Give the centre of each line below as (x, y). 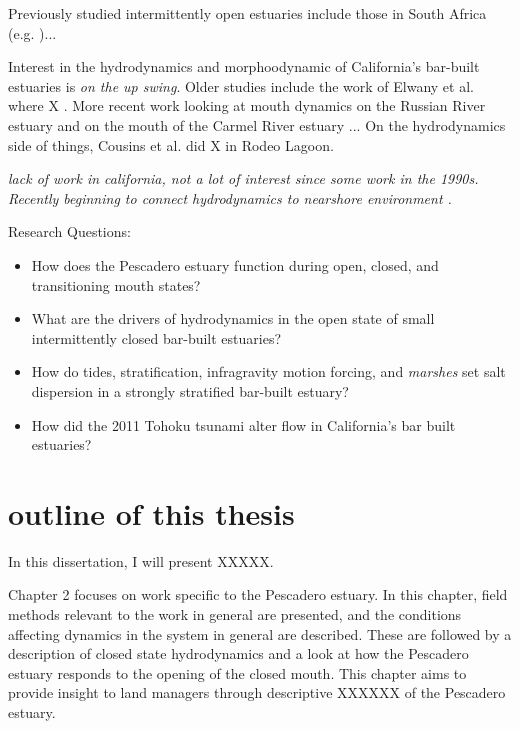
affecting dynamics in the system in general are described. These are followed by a (260, 633)
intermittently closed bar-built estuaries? (156, 337)
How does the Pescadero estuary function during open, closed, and (235, 264)
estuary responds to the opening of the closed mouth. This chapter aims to (237, 672)
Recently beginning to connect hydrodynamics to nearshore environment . (230, 197)
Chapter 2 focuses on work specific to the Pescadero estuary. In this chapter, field (258, 594)
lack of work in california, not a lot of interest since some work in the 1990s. (243, 178)
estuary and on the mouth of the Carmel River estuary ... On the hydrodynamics (257, 124)
